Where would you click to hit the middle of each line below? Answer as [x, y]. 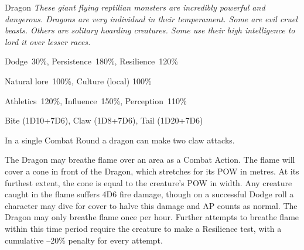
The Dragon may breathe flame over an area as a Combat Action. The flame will [150, 160]
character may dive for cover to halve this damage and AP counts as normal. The [151, 205]
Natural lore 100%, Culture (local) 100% [78, 81]
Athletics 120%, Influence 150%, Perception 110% [96, 100]
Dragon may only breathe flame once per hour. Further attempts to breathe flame [152, 217]
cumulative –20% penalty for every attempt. [84, 240]
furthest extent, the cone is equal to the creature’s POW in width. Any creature [148, 182]
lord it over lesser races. [48, 41]
